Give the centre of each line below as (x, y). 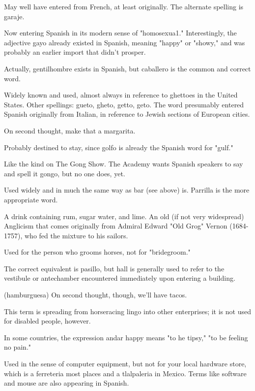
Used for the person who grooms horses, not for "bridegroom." (97, 252)
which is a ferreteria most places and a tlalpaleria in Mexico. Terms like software (125, 373)
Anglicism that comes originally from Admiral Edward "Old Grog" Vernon (116, 226)
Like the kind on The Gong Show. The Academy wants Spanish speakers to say (124, 164)
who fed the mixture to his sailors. (76, 235)
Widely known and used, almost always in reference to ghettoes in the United (121, 95)
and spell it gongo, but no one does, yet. (65, 173)
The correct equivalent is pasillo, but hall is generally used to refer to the (114, 268)
